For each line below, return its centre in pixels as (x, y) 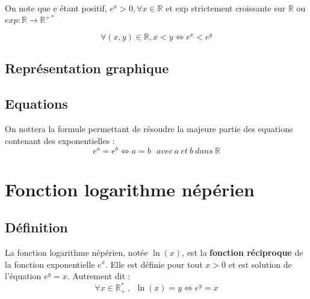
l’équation (23, 276)
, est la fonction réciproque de (243, 252)
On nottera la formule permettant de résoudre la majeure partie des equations (149, 129)
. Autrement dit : (99, 276)
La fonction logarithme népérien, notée (76, 252)
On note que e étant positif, (56, 8)
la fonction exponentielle (50, 264)
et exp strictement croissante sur (226, 8)
